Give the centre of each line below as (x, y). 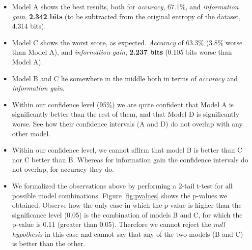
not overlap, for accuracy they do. (63, 169)
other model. (31, 133)
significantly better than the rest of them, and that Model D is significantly (126, 114)
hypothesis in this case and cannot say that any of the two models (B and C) (127, 234)
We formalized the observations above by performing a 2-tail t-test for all (122, 185)
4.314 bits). (29, 26)
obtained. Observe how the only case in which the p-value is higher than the (127, 205)
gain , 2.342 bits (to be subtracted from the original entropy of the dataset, (126, 16)
